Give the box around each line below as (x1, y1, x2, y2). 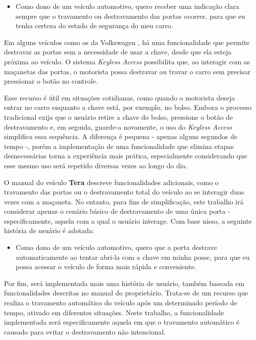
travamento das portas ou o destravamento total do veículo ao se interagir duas (4, 187, 245, 197)
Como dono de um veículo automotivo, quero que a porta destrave (15, 242, 217, 252)
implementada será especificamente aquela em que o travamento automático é (4, 317, 240, 327)
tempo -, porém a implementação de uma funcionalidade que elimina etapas (4, 141, 234, 151)
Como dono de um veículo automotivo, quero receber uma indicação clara (15, 1, 240, 11)
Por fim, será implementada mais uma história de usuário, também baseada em (4, 278, 245, 288)
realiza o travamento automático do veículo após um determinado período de (4, 297, 237, 308)
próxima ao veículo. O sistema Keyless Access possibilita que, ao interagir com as (4, 56, 250, 66)
